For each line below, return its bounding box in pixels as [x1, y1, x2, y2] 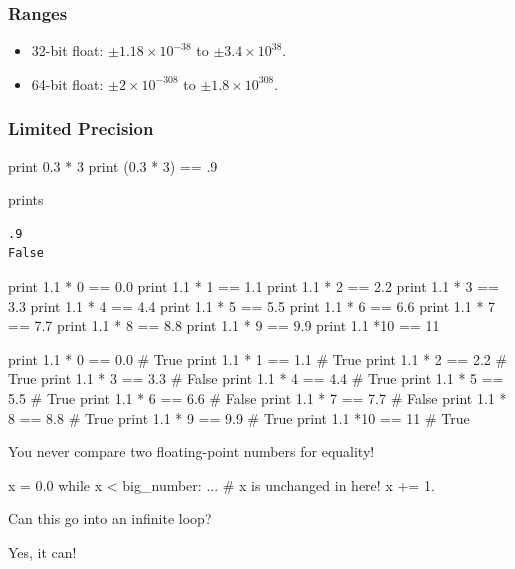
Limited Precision [8, 116, 154, 141]
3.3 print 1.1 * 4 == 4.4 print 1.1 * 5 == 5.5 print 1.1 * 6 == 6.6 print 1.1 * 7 [8, 295, 496, 316]
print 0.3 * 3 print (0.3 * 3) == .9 [8, 155, 218, 176]
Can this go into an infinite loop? [8, 508, 212, 529]
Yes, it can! [8, 541, 77, 562]
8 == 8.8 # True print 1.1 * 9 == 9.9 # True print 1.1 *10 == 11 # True [8, 407, 470, 428]
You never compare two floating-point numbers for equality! [8, 441, 375, 462]
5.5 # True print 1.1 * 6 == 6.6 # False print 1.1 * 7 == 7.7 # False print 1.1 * [8, 387, 507, 408]
